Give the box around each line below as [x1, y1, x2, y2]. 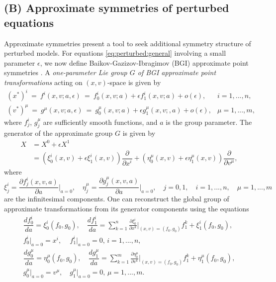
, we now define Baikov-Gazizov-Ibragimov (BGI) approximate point [40, 57, 249, 68]
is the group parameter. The [166, 116, 252, 127]
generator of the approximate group [4, 128, 113, 138]
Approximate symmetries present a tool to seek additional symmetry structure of [4, 38, 251, 48]
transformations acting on [4, 77, 83, 87]
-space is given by [107, 77, 161, 87]
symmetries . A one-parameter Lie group [4, 67, 127, 78]
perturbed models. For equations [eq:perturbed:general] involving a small [4, 48, 226, 58]
